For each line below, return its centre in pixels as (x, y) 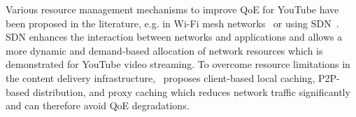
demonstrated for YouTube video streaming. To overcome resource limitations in (178, 64)
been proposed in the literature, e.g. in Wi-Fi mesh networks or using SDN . (172, 23)
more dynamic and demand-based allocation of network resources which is (164, 50)
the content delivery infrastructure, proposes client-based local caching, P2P (171, 77)
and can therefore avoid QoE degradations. (98, 105)
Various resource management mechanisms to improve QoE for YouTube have (172, 9)
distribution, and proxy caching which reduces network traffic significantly (191, 91)
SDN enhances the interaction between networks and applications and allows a (174, 37)
